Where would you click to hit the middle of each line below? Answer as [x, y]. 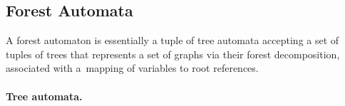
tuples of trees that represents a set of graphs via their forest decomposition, [173, 54]
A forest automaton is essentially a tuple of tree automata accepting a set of [172, 40]
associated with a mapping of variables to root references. [132, 68]
